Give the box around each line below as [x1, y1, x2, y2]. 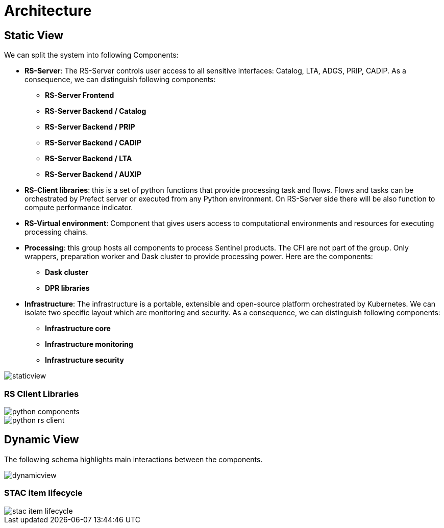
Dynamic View [4, 433, 79, 446]
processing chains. [24, 228, 88, 237]
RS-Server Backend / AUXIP [45, 170, 141, 179]
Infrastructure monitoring [45, 340, 133, 349]
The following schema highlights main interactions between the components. [4, 455, 263, 464]
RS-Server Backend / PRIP [45, 122, 135, 132]
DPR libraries [45, 284, 90, 293]
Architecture [4, 2, 92, 19]
